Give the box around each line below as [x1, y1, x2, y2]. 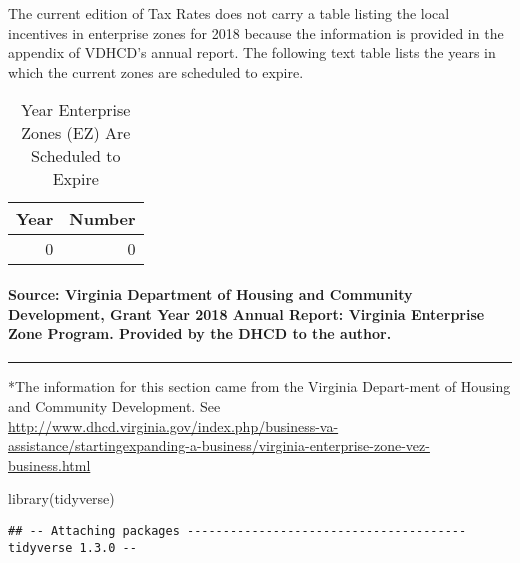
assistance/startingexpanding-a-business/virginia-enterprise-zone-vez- [8, 435, 430, 456]
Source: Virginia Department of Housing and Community [8, 283, 413, 304]
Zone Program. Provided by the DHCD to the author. [8, 323, 392, 344]
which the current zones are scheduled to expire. [8, 61, 304, 82]
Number [69, 207, 136, 231]
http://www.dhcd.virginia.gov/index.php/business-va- [8, 415, 339, 436]
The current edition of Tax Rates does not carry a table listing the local [8, 3, 450, 23]
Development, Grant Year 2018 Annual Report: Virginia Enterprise [8, 303, 485, 324]
